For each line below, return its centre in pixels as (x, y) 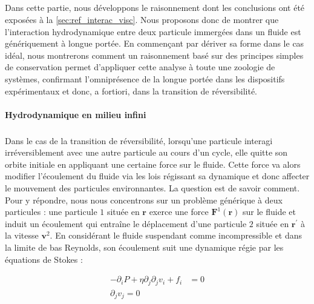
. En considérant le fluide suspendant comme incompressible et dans (176, 235)
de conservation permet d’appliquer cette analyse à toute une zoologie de (140, 67)
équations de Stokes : (44, 259)
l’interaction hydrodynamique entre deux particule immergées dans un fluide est (153, 31)
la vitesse (22, 235)
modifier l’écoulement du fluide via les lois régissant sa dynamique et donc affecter (157, 176)
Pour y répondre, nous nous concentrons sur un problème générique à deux (144, 200)
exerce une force (179, 212)
